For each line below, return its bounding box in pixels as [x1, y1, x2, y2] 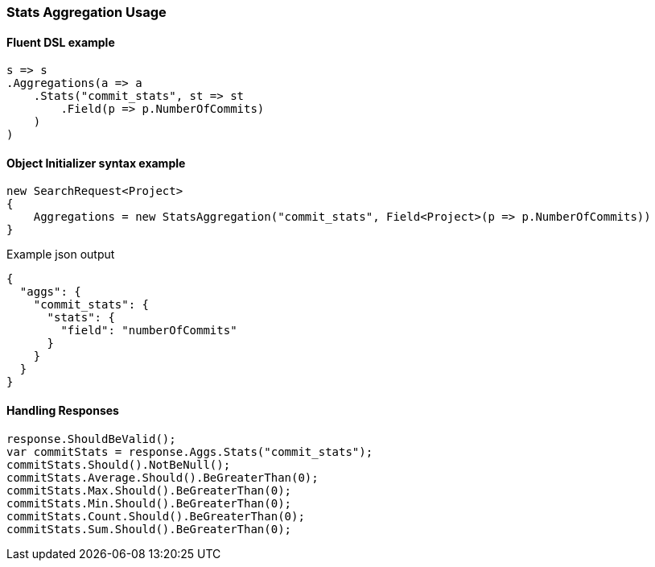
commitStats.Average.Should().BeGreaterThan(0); [6, 470, 319, 484]
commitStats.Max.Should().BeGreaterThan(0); [6, 483, 292, 497]
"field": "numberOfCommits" [60, 324, 237, 337]
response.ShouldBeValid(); [6, 432, 176, 445]
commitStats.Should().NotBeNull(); [6, 457, 231, 471]
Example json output [6, 247, 115, 262]
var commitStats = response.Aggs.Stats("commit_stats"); [6, 445, 373, 458]
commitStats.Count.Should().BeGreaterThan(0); [6, 509, 305, 523]
